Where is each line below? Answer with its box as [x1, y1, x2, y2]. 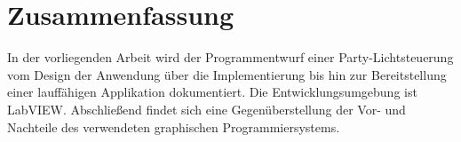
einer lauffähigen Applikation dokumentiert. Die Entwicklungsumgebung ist [7, 83, 417, 101]
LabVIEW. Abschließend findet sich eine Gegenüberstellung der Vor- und [7, 99, 406, 118]
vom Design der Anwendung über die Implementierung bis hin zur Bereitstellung [7, 65, 447, 83]
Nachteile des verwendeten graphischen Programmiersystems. [7, 117, 340, 136]
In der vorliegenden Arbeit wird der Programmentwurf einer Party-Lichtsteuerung [7, 48, 454, 67]
